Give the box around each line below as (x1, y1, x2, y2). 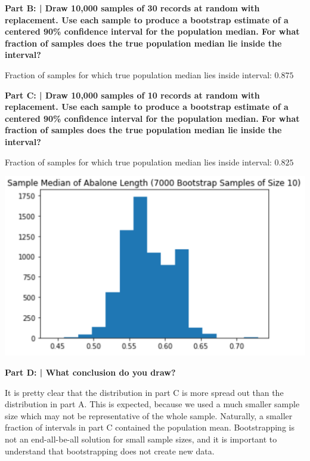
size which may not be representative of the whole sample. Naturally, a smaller (5, 409, 293, 422)
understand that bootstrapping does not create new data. (5, 444, 215, 457)
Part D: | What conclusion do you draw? (5, 365, 176, 378)
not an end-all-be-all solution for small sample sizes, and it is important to (5, 432, 277, 445)
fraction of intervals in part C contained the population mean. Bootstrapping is (5, 421, 294, 434)
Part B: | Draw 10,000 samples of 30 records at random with (5, 2, 260, 14)
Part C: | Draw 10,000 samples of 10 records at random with (5, 88, 260, 101)
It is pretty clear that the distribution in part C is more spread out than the (5, 386, 284, 398)
